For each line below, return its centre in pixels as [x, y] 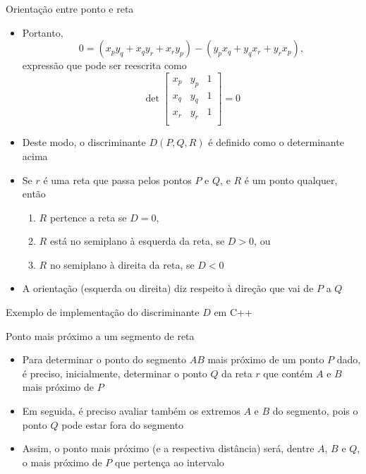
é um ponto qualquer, [291, 180]
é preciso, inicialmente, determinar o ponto [115, 373]
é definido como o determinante [276, 142]
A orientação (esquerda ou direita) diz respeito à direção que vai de [168, 288]
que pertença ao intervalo [170, 462]
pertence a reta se [88, 217]
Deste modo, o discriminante [84, 142]
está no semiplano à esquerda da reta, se [137, 241]
